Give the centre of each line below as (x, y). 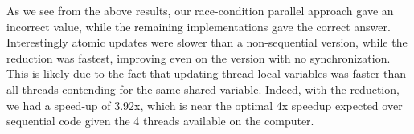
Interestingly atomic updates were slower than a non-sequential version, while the (207, 42)
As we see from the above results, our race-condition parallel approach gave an (200, 10)
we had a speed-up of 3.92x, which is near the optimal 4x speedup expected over (205, 105)
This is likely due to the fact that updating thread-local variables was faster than (207, 73)
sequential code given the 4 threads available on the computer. (160, 121)
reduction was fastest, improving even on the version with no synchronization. (199, 57)
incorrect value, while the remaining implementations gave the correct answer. (199, 26)
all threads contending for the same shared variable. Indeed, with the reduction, (203, 89)
